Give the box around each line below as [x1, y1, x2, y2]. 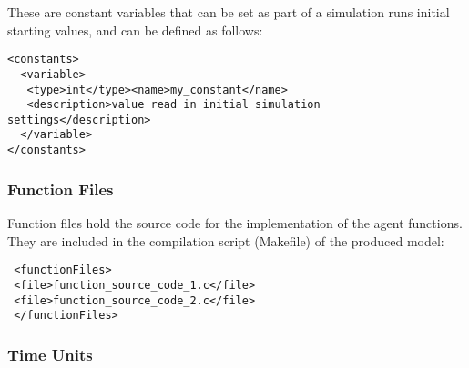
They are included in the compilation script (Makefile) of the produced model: [7, 231, 444, 250]
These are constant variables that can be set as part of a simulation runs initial [7, 3, 450, 21]
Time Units [7, 343, 93, 365]
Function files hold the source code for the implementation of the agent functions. [7, 214, 463, 232]
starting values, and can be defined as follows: [7, 20, 263, 39]
